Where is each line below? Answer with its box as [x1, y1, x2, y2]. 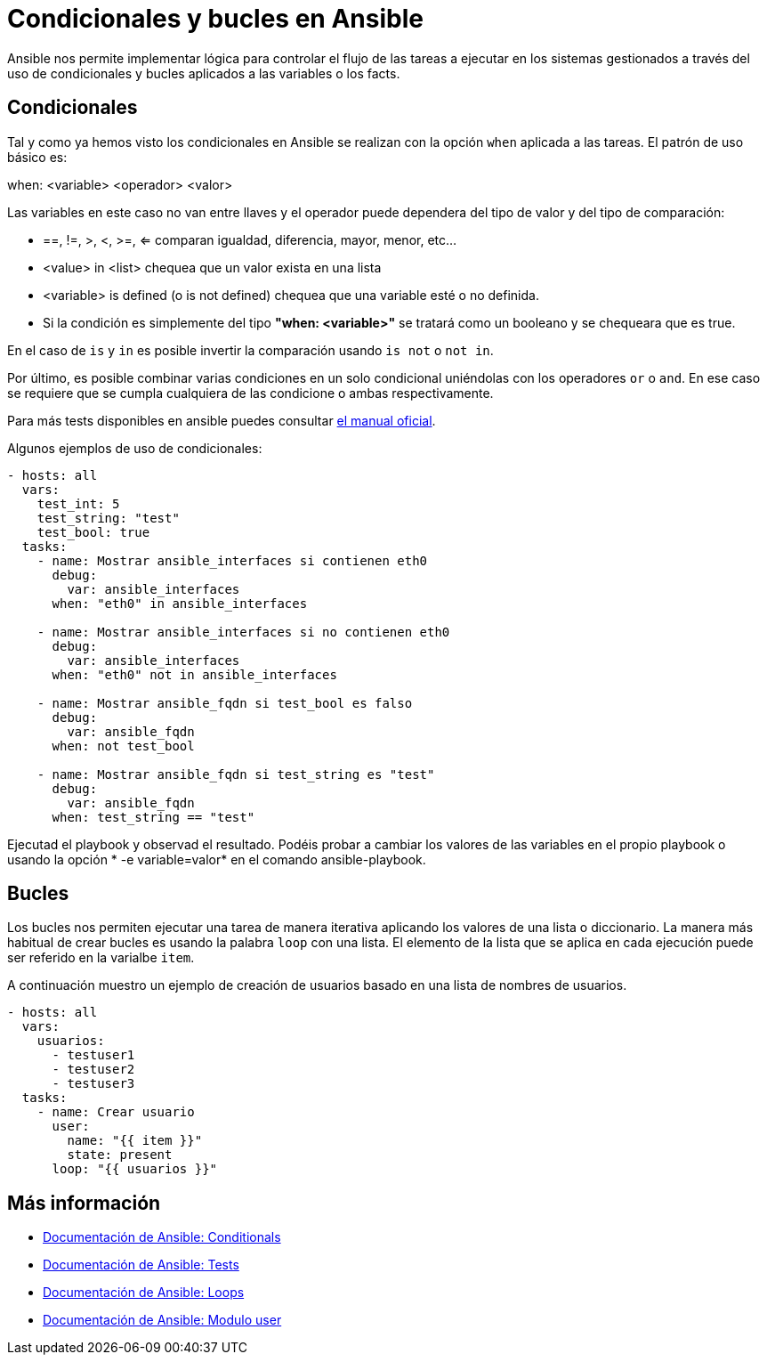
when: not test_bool [52, 738, 195, 753]
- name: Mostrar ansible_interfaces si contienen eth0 [36, 553, 428, 568]
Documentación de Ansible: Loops [43, 1285, 245, 1301]
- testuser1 [52, 1048, 135, 1063]
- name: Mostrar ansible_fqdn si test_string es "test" [36, 766, 435, 782]
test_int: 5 [36, 496, 120, 511]
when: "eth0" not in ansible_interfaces [52, 667, 337, 682]
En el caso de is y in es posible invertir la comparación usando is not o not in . [7, 342, 494, 358]
